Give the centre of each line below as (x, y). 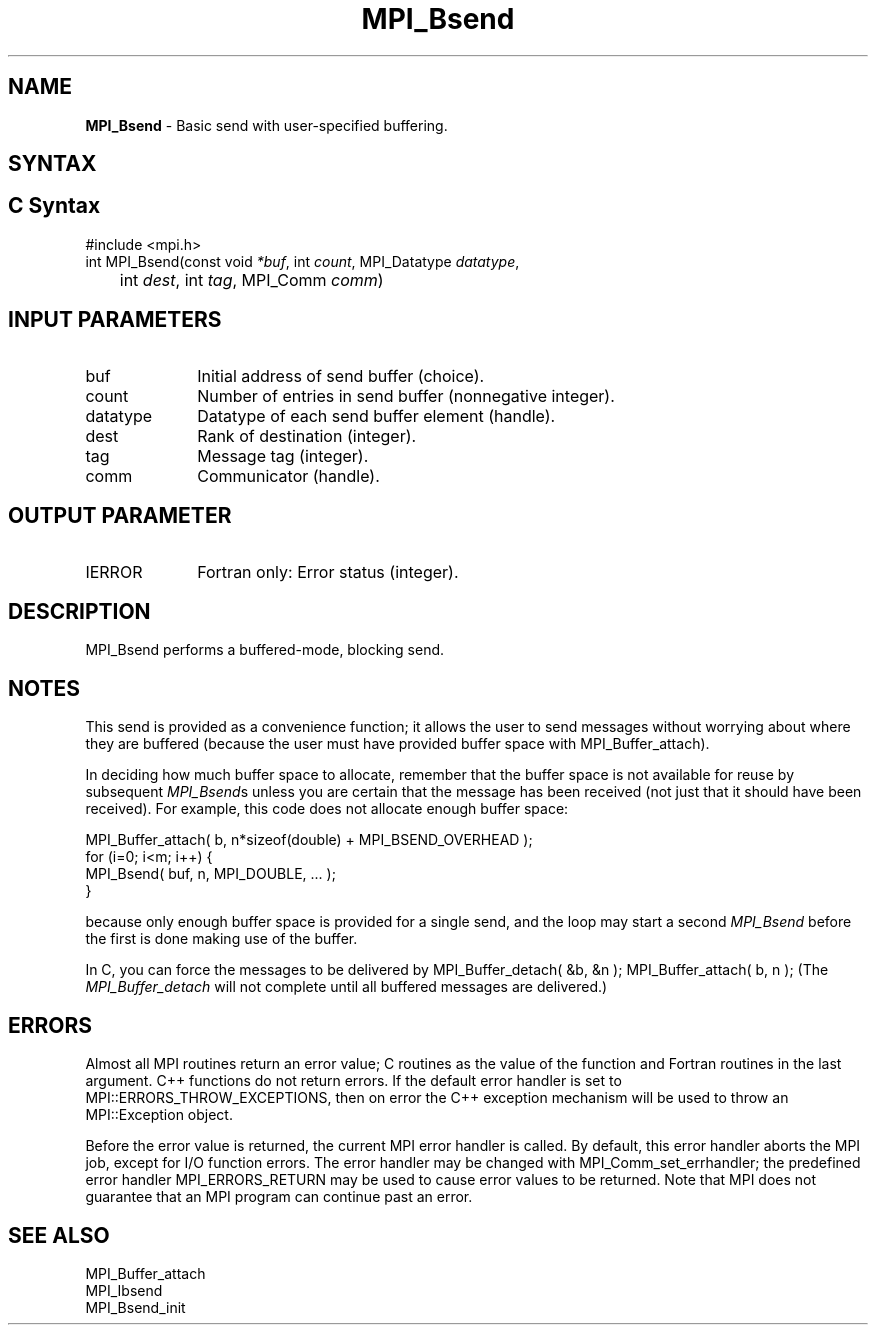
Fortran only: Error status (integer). (328, 571)
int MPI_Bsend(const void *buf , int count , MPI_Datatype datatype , (302, 261)
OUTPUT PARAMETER (120, 516)
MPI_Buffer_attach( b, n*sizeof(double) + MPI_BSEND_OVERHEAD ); (309, 840)
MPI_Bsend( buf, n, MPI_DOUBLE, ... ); (210, 874)
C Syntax (54, 206)
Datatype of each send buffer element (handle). (376, 415)
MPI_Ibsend (124, 1290)
